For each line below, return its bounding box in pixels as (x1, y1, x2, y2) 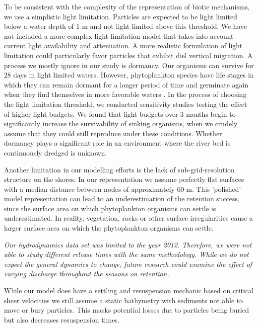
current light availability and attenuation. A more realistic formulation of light (4, 40, 243, 51)
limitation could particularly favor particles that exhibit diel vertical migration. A (4, 50, 253, 60)
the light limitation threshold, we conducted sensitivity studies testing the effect (4, 98, 247, 109)
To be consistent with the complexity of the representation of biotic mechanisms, (4, 1, 250, 11)
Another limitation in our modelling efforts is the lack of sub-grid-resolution (4, 164, 235, 174)
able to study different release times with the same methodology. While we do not (4, 249, 249, 259)
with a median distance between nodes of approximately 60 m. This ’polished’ (4, 183, 241, 194)
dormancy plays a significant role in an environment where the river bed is (4, 138, 231, 148)
